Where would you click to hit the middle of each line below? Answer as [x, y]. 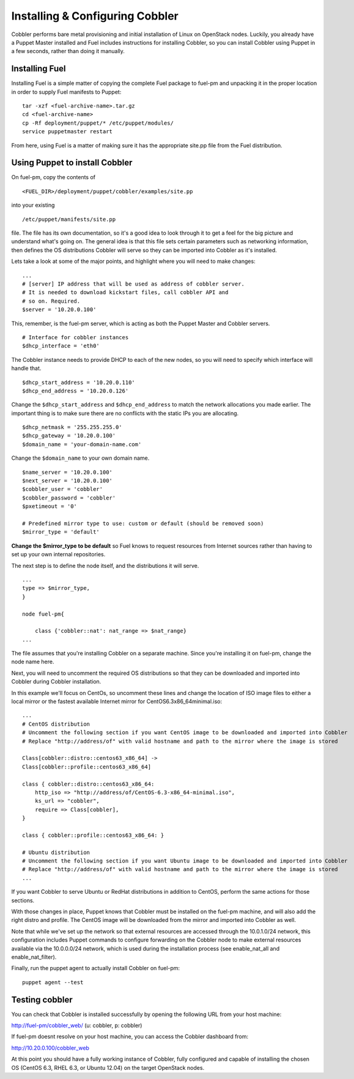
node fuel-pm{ [43, 614]
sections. [23, 900]
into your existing [33, 205]
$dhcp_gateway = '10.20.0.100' [69, 436]
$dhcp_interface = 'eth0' [61, 346]
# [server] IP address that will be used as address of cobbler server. [133, 284]
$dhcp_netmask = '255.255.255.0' [72, 427]
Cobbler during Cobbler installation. [56, 682]
